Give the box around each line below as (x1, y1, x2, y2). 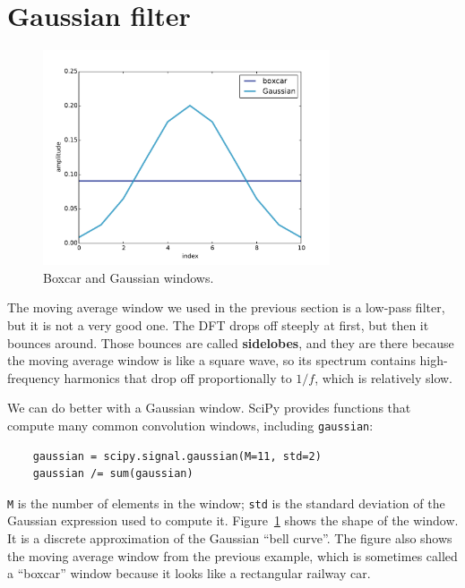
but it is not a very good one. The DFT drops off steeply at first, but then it (7, 315, 429, 334)
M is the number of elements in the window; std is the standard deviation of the (7, 493, 445, 512)
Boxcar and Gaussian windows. (43, 268, 214, 286)
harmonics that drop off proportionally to (64, 368, 292, 387)
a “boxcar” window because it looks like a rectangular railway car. (7, 564, 371, 583)
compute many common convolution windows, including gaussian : (7, 415, 374, 434)
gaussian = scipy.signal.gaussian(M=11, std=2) (32, 449, 322, 463)
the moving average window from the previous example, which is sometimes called (7, 546, 458, 565)
